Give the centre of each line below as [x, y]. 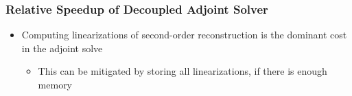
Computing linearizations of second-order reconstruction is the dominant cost [184, 35]
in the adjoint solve [62, 48]
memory [55, 84]
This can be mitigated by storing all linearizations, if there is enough [183, 71]
